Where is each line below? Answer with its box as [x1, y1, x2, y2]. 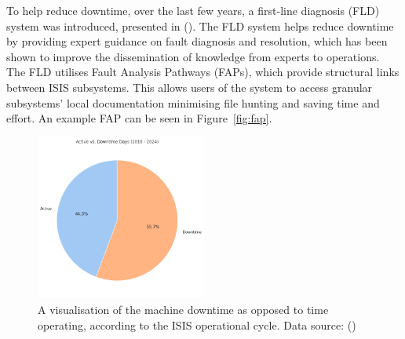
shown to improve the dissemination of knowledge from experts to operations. [6, 48, 380, 64]
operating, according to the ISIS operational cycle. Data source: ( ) [38, 316, 356, 333]
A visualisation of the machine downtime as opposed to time [38, 301, 329, 318]
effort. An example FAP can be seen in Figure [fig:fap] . [6, 110, 272, 126]
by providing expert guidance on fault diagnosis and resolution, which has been [6, 33, 388, 49]
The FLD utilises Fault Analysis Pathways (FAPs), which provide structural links [6, 64, 400, 80]
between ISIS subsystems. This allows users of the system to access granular [6, 78, 373, 95]
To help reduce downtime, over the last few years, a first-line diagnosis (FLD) [6, 2, 380, 18]
